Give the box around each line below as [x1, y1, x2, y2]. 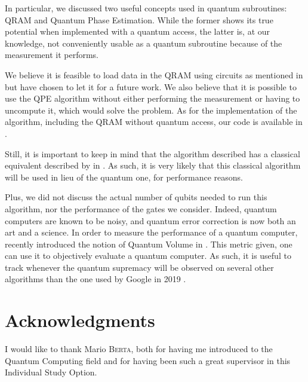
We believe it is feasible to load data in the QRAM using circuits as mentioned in [5, 68, 303, 81]
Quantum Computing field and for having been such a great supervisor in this [5, 354, 291, 366]
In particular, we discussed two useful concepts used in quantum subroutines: [5, 2, 287, 14]
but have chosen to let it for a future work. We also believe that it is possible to [5, 80, 297, 93]
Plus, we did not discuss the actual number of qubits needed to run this [5, 191, 267, 203]
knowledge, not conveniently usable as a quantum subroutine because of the [5, 36, 282, 49]
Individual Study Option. [5, 366, 97, 378]
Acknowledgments [5, 308, 155, 332]
